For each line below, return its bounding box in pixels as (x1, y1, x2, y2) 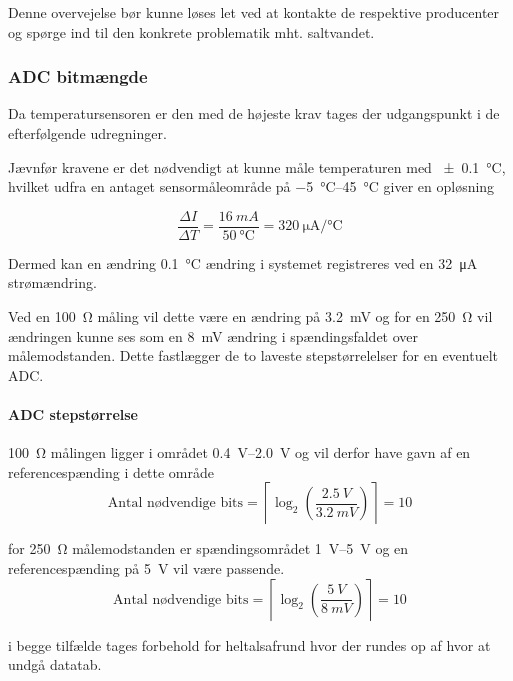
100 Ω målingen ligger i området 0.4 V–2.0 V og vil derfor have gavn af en (8, 442, 471, 463)
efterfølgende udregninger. (8, 123, 167, 143)
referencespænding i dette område (8, 461, 214, 482)
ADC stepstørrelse (8, 404, 138, 424)
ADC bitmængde (8, 64, 148, 89)
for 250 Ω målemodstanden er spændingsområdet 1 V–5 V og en (8, 538, 409, 559)
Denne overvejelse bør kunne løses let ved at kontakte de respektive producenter (8, 2, 500, 22)
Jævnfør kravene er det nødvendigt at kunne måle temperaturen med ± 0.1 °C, (8, 156, 506, 177)
